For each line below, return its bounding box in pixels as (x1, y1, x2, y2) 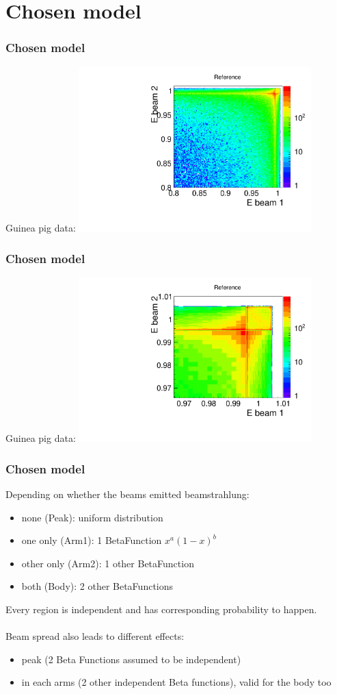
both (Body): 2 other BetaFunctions (21, 579, 174, 593)
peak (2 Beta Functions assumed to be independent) (21, 652, 241, 666)
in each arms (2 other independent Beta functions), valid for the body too (21, 675, 332, 689)
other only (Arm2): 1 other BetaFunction (21, 556, 194, 570)
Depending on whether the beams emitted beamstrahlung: (5, 487, 250, 501)
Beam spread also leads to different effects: (5, 629, 185, 643)
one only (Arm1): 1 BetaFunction (21, 533, 162, 547)
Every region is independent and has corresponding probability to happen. (5, 602, 317, 616)
